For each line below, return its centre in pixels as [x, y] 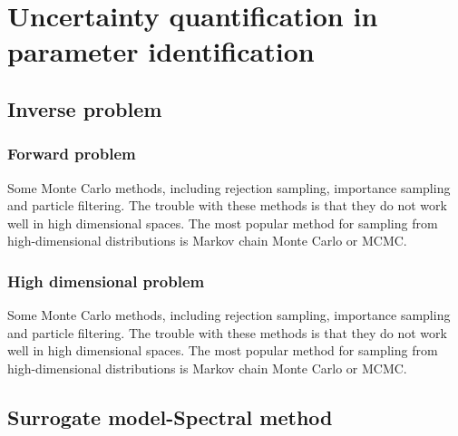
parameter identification [161, 51]
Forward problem [72, 154]
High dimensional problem [106, 281]
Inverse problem [85, 108]
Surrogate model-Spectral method [170, 417]
